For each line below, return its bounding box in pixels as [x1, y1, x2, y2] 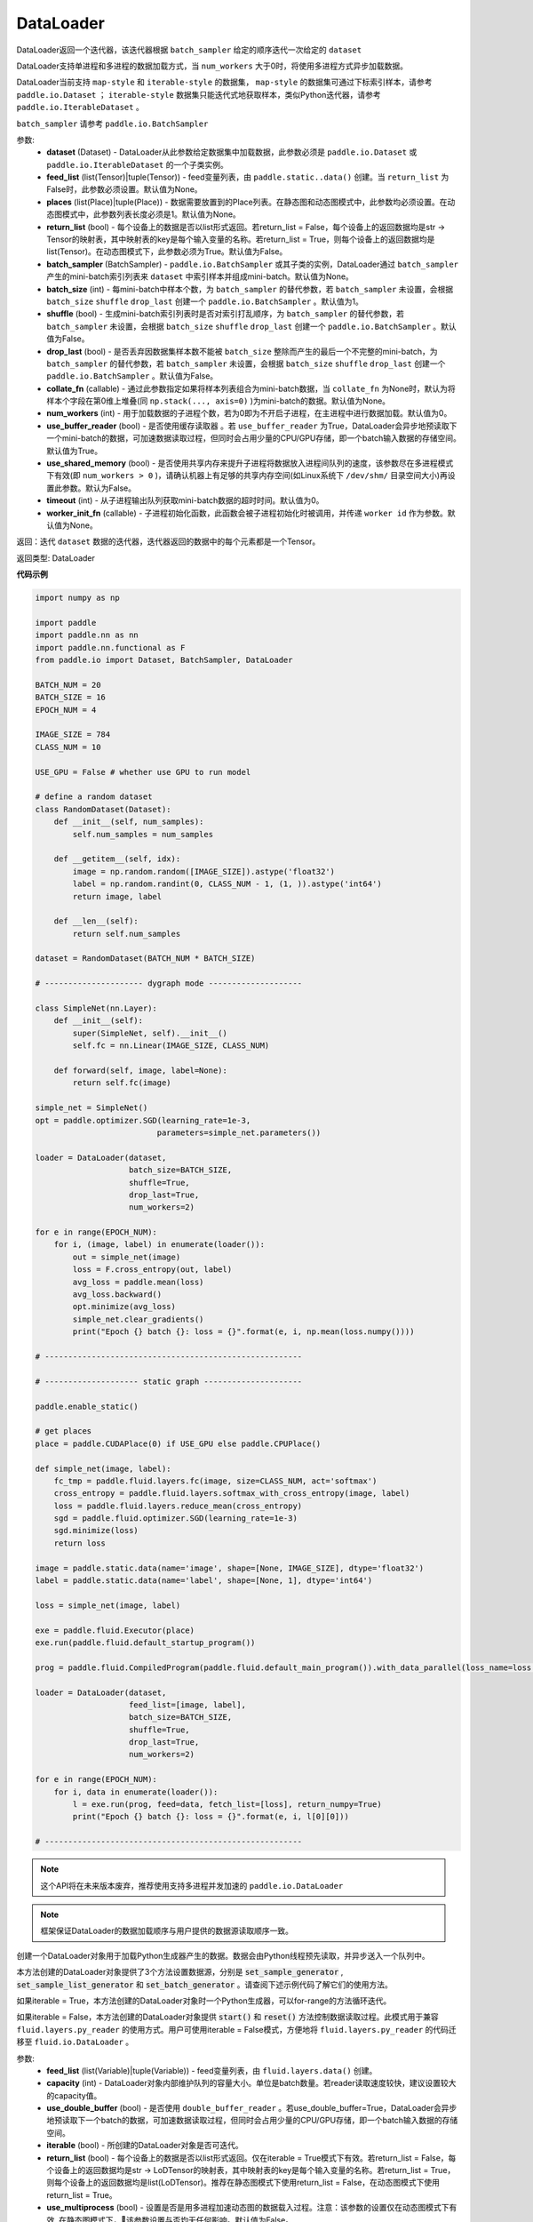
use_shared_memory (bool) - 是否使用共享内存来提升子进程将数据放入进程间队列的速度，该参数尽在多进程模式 [46, 458, 454, 468]
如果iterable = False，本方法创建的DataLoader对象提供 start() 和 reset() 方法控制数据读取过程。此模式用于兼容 [16, 2011, 439, 2022]
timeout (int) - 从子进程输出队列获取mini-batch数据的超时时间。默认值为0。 [46, 495, 324, 506]
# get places [35, 1427, 92, 1436]
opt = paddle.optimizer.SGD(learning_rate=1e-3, [35, 1115, 251, 1125]
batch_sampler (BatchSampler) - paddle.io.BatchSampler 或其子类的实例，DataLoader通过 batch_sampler [46, 259, 459, 269]
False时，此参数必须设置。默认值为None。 [46, 184, 203, 195]
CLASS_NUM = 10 [35, 742, 101, 752]
